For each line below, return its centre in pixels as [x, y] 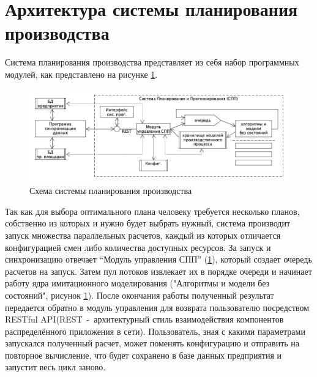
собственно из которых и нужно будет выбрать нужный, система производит [148, 223]
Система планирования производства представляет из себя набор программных [152, 62]
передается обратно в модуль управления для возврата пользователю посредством [157, 307]
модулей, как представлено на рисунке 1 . [81, 74]
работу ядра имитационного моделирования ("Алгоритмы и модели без [137, 283]
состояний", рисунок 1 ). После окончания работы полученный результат [140, 295]
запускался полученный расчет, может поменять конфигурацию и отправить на [152, 343]
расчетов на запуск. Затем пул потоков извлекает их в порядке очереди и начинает [158, 271]
